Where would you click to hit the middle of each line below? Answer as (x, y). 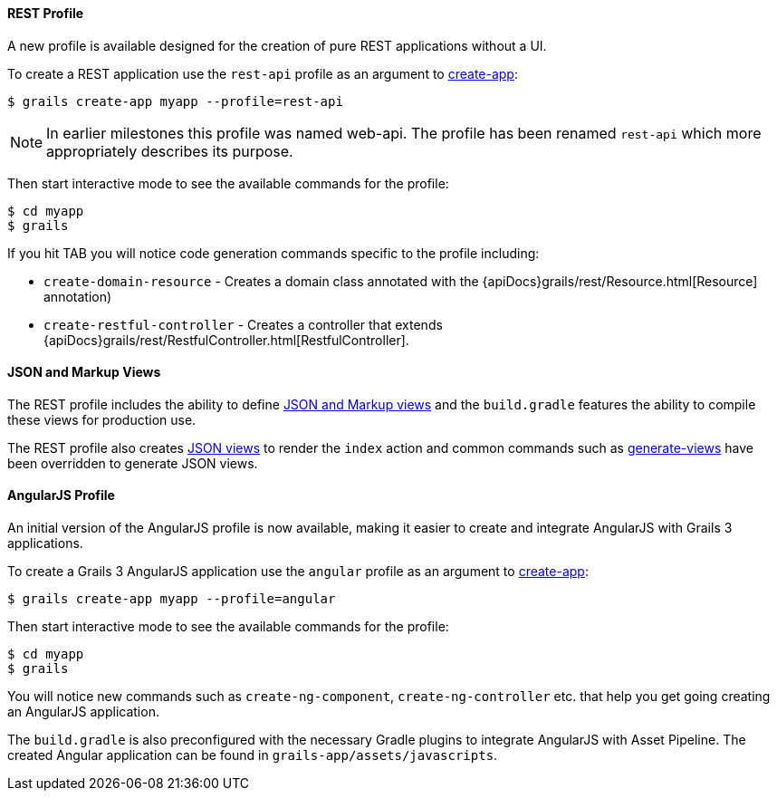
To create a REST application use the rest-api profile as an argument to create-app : (263, 73)
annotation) (78, 296)
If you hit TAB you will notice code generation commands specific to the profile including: (273, 253)
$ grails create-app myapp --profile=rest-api (175, 101)
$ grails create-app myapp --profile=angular (172, 599)
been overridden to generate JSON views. (133, 463)
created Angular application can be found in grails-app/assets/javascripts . (253, 755)
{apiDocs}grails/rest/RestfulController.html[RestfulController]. (226, 340)
